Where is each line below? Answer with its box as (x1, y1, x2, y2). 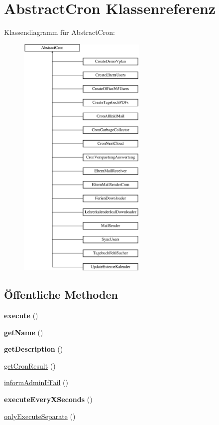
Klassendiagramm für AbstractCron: (4, 27, 115, 37)
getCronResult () (4, 360, 56, 371)
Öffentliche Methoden (4, 287, 118, 302)
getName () (4, 327, 43, 337)
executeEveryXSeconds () (4, 394, 93, 405)
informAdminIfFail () (4, 377, 69, 388)
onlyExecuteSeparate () (4, 411, 76, 421)
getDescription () (4, 344, 63, 354)
